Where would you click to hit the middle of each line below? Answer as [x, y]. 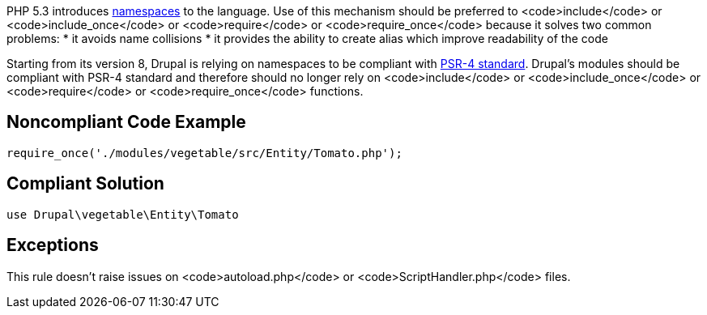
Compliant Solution [85, 184]
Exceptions [53, 245]
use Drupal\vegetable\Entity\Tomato [123, 214]
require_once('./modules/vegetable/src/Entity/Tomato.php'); [204, 153]
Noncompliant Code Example [126, 122]
